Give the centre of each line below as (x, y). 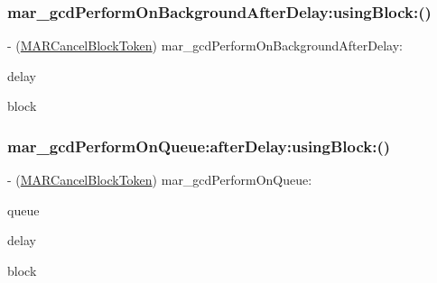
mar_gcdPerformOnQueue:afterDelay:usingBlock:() (199, 146)
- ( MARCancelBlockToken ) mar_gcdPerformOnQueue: (160, 180)
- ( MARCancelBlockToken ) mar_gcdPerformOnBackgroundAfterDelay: (205, 46)
